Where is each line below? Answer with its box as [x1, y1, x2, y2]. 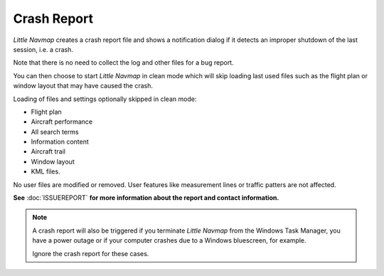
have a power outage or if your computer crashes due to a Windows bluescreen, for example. [32, 236, 306, 245]
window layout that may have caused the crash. [13, 82, 153, 90]
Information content [31, 137, 89, 146]
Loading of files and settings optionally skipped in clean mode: [13, 95, 197, 103]
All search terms [31, 127, 79, 136]
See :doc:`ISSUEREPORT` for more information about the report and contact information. [13, 193, 279, 202]
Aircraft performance [31, 117, 92, 126]
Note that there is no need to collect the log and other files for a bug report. [13, 58, 234, 67]
